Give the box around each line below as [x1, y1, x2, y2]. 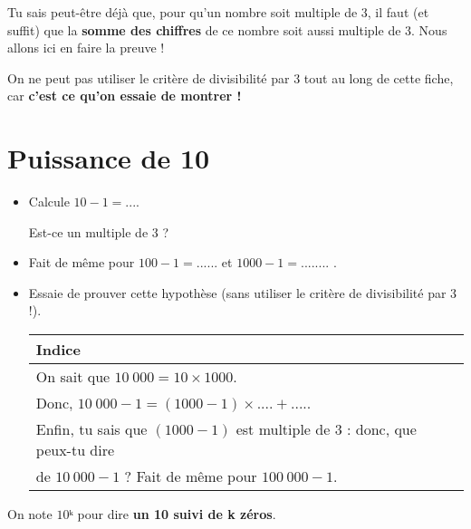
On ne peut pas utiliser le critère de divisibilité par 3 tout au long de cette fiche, [7, 68, 454, 87]
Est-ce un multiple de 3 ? [28, 222, 169, 241]
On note [7, 505, 53, 524]
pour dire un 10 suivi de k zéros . [77, 505, 276, 524]
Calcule [28, 192, 70, 211]
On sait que [35, 366, 111, 388]
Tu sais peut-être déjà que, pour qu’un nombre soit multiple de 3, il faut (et [7, 3, 429, 21]
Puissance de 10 [7, 139, 210, 177]
